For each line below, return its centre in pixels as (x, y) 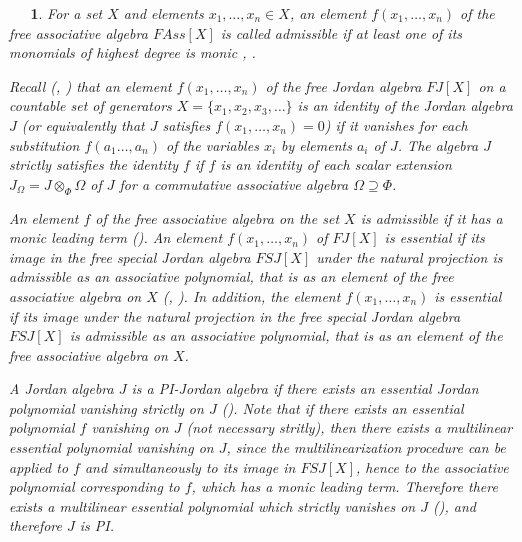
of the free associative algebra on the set (217, 217)
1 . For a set (66, 13)
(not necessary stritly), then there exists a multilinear (349, 427)
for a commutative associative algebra (234, 183)
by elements (316, 144)
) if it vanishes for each (396, 124)
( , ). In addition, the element (251, 295)
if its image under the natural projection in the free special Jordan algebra (235, 315)
